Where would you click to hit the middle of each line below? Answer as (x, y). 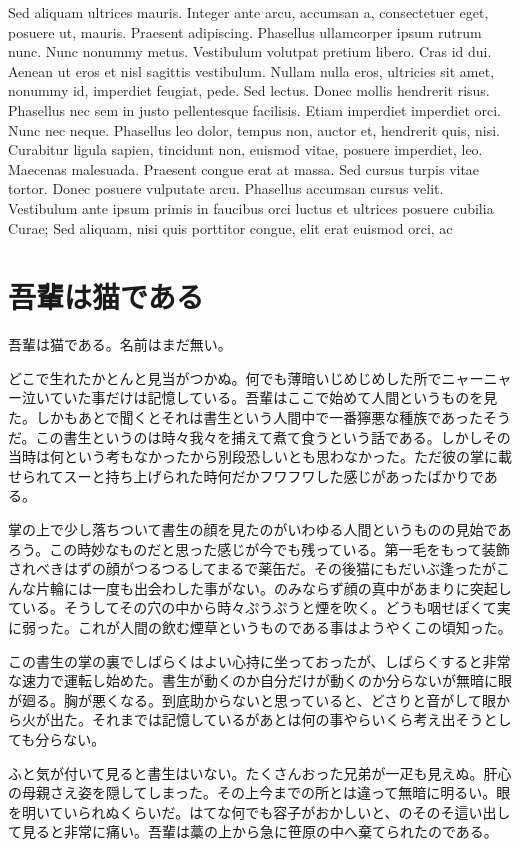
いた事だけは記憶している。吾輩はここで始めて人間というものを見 (280, 397)
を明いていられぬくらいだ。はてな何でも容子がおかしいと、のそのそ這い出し (259, 811)
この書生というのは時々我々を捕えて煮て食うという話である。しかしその (273, 436)
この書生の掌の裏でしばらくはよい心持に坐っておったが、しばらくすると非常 (259, 660)
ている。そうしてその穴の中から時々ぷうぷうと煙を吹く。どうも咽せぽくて (252, 607)
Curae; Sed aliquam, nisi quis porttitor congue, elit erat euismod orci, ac (230, 227)
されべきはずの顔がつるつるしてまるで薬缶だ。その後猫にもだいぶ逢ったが (252, 568)
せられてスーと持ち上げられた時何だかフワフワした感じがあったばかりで (246, 475)
